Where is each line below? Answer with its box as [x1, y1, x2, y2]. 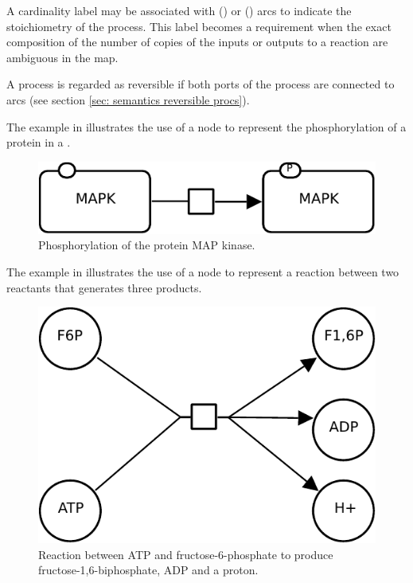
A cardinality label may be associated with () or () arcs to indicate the [6, 2, 352, 18]
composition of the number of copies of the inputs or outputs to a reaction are [6, 33, 388, 50]
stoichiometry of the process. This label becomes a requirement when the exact [6, 18, 392, 34]
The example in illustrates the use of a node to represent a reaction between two [6, 263, 399, 280]
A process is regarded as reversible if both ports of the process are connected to [6, 76, 395, 92]
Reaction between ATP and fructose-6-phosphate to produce [38, 546, 333, 562]
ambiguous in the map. [6, 49, 119, 65]
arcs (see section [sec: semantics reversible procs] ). [6, 91, 250, 108]
